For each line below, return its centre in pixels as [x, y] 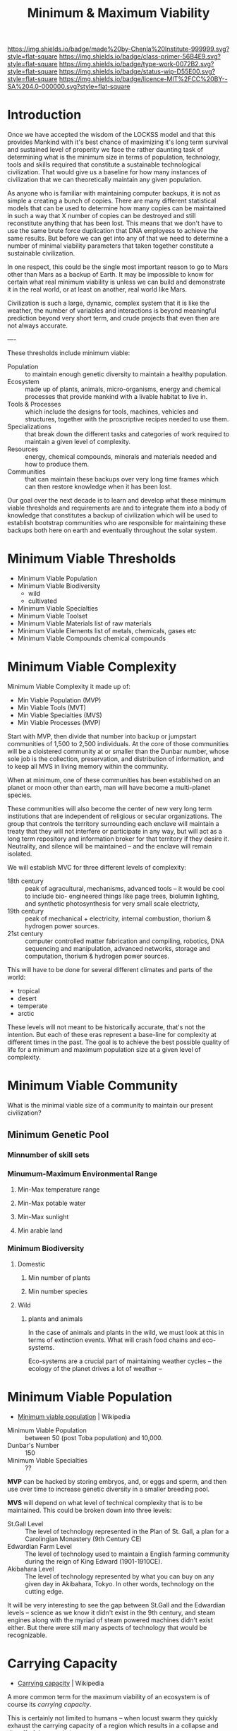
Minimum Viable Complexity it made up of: [69, 687]
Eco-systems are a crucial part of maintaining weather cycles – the [125, 1361]
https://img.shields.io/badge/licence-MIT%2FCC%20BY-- [143, 79]
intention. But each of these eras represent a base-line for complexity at [112, 1035]
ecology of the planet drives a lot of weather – [95, 1368]
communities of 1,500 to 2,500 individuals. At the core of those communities [118, 744]
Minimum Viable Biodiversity [59, 586]
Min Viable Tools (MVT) [52, 708]
